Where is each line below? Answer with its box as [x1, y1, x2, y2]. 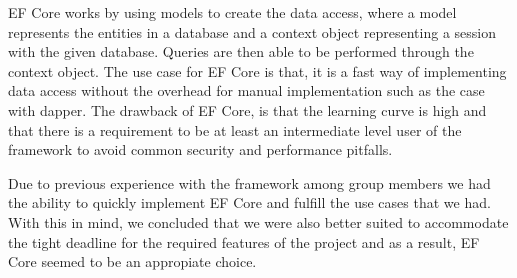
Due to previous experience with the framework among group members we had [8, 172, 491, 193]
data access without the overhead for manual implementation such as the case [8, 80, 485, 101]
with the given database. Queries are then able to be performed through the [8, 41, 474, 62]
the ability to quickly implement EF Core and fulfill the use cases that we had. [8, 192, 491, 213]
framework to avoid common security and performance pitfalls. [8, 139, 393, 160]
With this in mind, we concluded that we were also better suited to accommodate [8, 211, 509, 232]
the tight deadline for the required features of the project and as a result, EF [8, 231, 480, 252]
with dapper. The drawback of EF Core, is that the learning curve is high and [8, 99, 487, 120]
